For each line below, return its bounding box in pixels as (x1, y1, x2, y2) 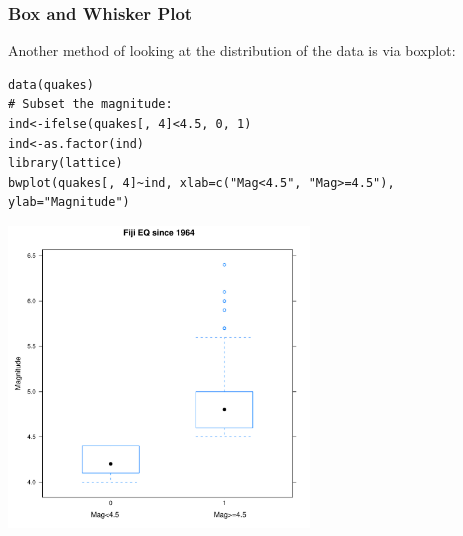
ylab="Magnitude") (8, 195, 130, 210)
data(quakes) (8, 77, 94, 92)
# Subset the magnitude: (8, 97, 173, 112)
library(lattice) (8, 156, 123, 171)
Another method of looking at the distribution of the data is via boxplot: (8, 40, 456, 61)
